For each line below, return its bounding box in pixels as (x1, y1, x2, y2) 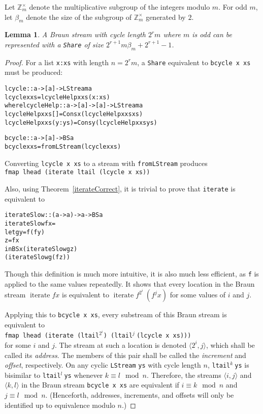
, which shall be (206, 339, 255, 350)
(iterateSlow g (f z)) (5, 254, 70, 261)
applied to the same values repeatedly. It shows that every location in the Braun (5, 278, 255, 289)
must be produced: (5, 67, 63, 77)
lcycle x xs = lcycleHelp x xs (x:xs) (5, 93, 110, 101)
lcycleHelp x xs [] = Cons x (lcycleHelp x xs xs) (5, 111, 143, 118)
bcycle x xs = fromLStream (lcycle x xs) (5, 143, 121, 150)
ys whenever (64, 369, 103, 380)
